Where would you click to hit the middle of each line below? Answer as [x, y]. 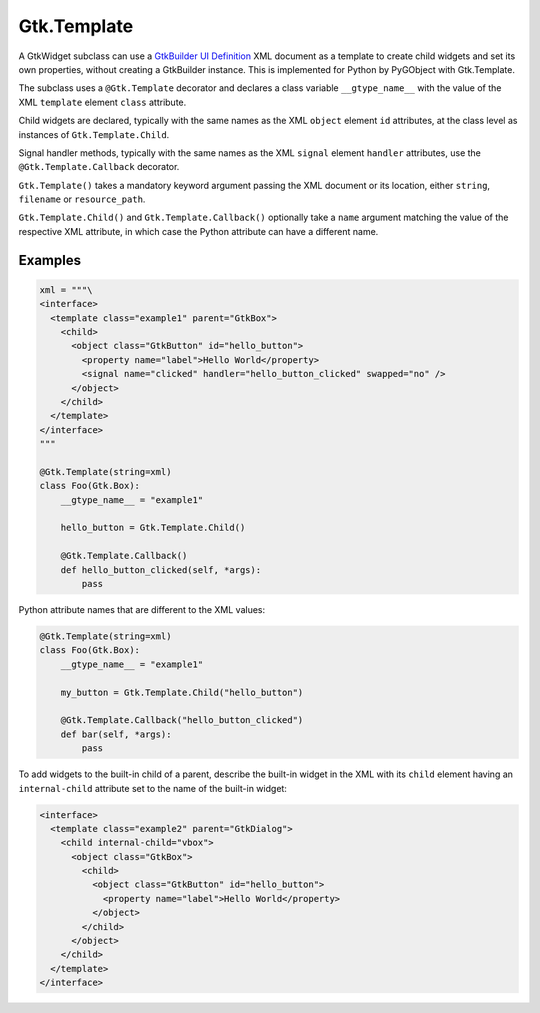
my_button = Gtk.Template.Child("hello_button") [182, 692]
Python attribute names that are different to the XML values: [142, 610]
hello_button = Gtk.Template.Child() [153, 528]
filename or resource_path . [82, 199]
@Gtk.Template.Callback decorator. [99, 167]
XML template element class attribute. [102, 102]
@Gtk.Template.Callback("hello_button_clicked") [182, 720]
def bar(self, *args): [116, 734]
